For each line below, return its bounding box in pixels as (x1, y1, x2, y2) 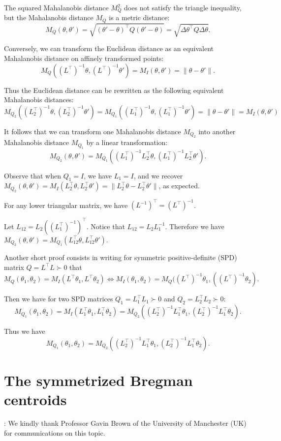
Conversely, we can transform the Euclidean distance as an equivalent (4, 43, 214, 54)
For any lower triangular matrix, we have (4, 200, 128, 210)
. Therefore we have (165, 221, 224, 231)
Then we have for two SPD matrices (4, 294, 113, 304)
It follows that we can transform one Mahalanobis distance (4, 126, 181, 136)
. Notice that (86, 221, 125, 231)
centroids (4, 389, 67, 410)
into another (198, 126, 236, 136)
